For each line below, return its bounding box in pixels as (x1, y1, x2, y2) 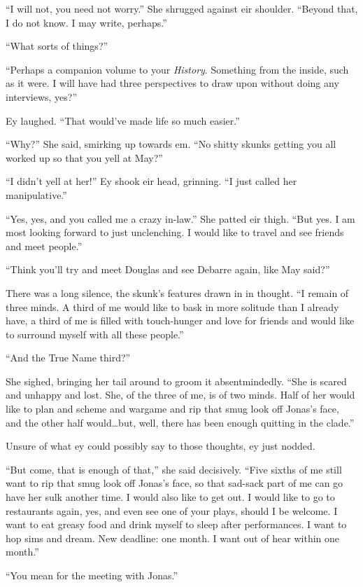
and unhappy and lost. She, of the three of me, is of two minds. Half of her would (6, 387, 355, 402)
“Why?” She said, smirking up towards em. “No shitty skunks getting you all (6, 137, 336, 151)
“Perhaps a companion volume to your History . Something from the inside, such (6, 62, 349, 76)
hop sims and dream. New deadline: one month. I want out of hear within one (6, 530, 340, 545)
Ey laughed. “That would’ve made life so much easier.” (6, 113, 240, 127)
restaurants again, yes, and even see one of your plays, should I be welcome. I (6, 503, 338, 518)
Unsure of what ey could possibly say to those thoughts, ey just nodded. (6, 438, 315, 453)
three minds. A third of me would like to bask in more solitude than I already (6, 299, 339, 314)
